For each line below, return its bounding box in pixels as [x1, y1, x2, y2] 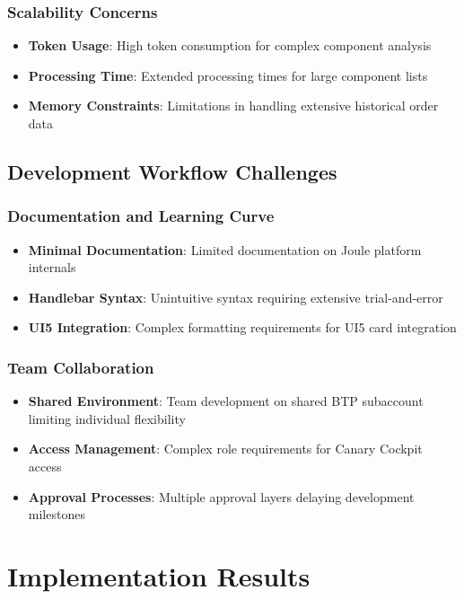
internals [28, 258, 76, 277]
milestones [28, 505, 85, 524]
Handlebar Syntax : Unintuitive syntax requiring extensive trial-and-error [28, 287, 443, 306]
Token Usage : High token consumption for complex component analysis [28, 36, 432, 55]
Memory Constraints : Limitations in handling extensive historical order [28, 96, 439, 115]
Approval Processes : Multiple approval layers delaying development [28, 487, 415, 506]
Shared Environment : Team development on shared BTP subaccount [28, 392, 424, 410]
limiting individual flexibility [28, 409, 186, 427]
